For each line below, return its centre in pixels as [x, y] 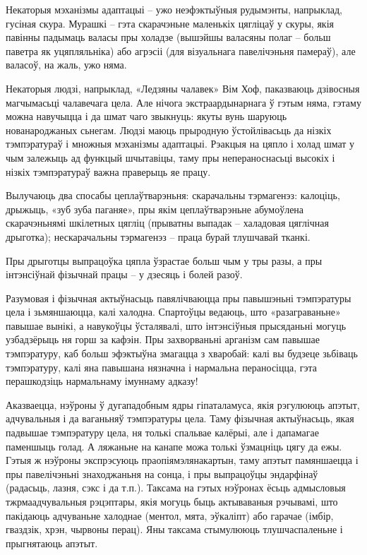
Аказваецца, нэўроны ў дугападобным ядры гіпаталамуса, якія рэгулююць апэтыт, [183, 404]
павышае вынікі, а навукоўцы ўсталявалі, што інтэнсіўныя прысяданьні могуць [176, 325]
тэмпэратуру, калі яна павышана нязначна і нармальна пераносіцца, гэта [161, 367]
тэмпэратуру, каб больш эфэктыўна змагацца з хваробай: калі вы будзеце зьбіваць [182, 353]
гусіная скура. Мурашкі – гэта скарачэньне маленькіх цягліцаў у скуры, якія [170, 23]
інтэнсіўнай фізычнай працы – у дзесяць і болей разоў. [124, 274]
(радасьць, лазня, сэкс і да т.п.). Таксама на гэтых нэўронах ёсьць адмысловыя [176, 488]
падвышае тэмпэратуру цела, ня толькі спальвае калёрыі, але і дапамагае [162, 432]
